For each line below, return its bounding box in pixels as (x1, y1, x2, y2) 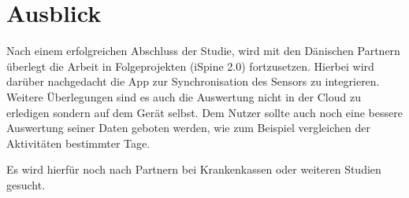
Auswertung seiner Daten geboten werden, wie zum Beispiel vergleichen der (6, 119, 370, 136)
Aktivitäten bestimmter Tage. (6, 134, 151, 151)
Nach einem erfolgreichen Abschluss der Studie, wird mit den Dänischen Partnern (6, 42, 400, 59)
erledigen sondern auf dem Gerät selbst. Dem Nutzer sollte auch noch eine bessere (6, 104, 403, 120)
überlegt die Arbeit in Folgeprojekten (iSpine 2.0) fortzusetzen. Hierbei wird (6, 57, 374, 74)
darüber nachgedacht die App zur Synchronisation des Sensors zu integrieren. (6, 73, 380, 90)
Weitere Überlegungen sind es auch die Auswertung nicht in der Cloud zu (6, 88, 361, 104)
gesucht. (6, 176, 46, 192)
